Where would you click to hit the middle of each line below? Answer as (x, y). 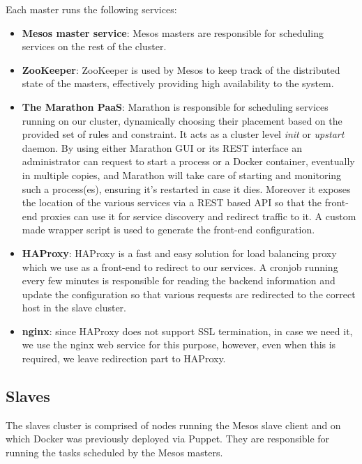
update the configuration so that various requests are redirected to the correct (189, 294)
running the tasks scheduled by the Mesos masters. (114, 453)
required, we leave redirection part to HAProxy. (124, 358)
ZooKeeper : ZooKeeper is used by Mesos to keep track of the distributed (181, 69)
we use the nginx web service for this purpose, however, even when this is (179, 345)
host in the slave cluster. (74, 308)
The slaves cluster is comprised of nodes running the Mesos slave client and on (173, 425)
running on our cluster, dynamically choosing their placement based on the (182, 120)
